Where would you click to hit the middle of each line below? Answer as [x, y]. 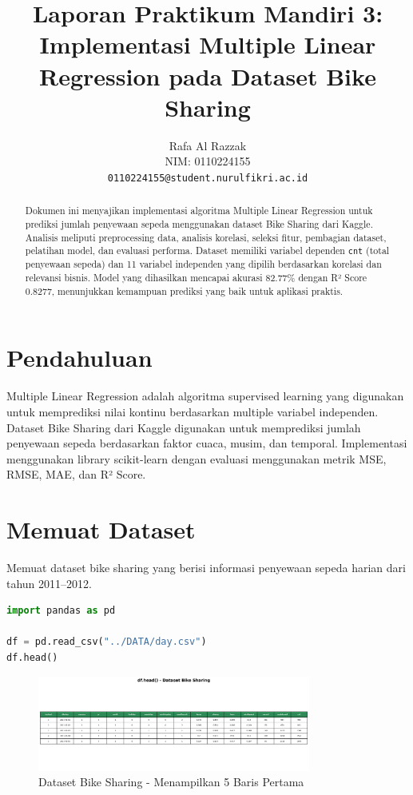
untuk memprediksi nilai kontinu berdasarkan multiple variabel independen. [193, 411]
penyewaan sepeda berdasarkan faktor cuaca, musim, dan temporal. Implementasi [207, 443]
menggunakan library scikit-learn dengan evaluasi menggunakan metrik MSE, [197, 458]
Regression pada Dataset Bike [208, 76]
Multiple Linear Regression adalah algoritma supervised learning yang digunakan [205, 396]
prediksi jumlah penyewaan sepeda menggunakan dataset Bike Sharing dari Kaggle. [199, 223]
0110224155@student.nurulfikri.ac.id [208, 178]
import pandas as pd [61, 611]
